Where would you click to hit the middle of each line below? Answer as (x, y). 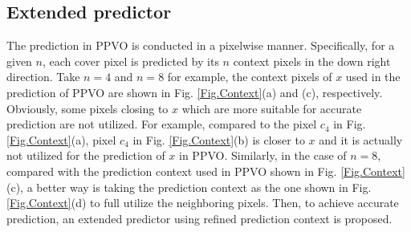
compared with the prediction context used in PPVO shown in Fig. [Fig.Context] (206, 171)
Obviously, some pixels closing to (87, 108)
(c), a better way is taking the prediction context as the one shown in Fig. (189, 187)
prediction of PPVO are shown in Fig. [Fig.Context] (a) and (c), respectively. (195, 92)
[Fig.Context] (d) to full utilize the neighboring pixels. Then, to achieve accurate (203, 203)
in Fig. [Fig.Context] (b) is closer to (219, 139)
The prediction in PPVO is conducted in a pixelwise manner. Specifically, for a (201, 45)
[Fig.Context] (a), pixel (61, 139)
